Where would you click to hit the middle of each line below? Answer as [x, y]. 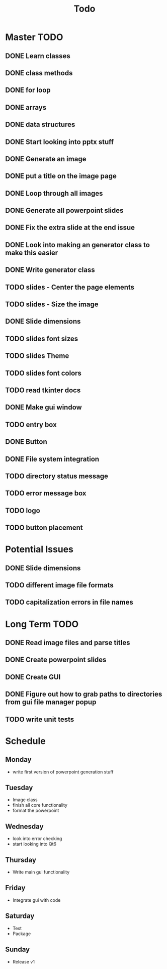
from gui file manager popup [51, 702]
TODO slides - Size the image [52, 305]
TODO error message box [46, 493]
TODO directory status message [57, 476]
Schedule [26, 741]
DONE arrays [26, 107]
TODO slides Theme [37, 356]
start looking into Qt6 [34, 844]
